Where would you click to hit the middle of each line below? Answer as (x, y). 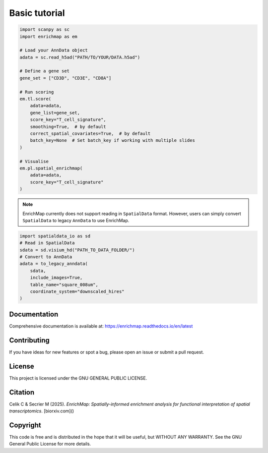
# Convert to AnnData (46, 257)
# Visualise (34, 161)
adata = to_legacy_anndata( (54, 264)
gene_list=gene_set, (55, 113)
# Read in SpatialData (47, 243)
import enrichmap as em (49, 36)
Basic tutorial (37, 13)
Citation (22, 392)
